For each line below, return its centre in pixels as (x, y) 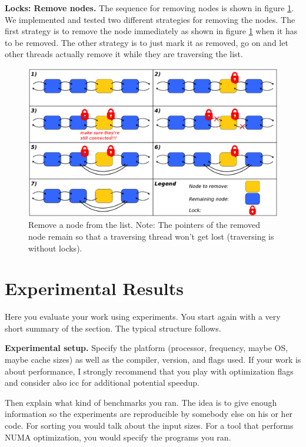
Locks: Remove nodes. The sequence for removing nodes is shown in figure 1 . (149, 8)
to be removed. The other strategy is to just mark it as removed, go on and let (147, 42)
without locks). (55, 248)
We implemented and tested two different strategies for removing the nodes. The (150, 19)
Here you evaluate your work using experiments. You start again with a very (143, 317)
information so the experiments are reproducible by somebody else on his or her (149, 414)
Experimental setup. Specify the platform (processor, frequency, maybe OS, (147, 348)
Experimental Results (94, 288)
